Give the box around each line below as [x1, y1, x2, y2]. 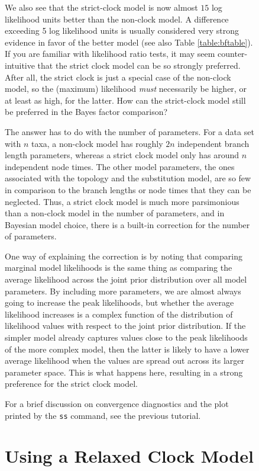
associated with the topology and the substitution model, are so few [5, 172, 251, 184]
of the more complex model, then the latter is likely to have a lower [5, 342, 250, 355]
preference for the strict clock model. [5, 377, 138, 390]
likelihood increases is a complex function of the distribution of [5, 307, 233, 320]
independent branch [177, 137, 250, 149]
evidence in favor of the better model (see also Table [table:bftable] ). [5, 36, 253, 48]
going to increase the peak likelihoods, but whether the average [5, 296, 234, 309]
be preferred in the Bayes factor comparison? [5, 105, 168, 118]
